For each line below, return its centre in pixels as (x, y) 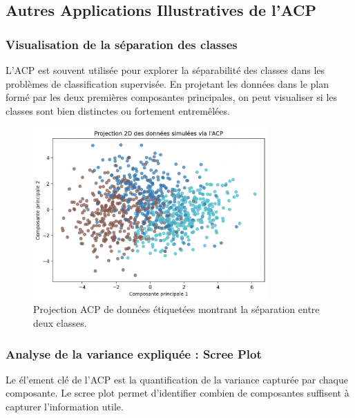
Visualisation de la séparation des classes (122, 44)
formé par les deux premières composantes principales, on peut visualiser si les (172, 97)
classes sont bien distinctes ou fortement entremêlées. (118, 110)
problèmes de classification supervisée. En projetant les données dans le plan (167, 83)
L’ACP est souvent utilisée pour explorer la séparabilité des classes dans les (165, 70)
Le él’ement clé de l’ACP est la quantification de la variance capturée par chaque (177, 379)
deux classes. (60, 322)
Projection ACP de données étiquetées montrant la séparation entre (176, 309)
